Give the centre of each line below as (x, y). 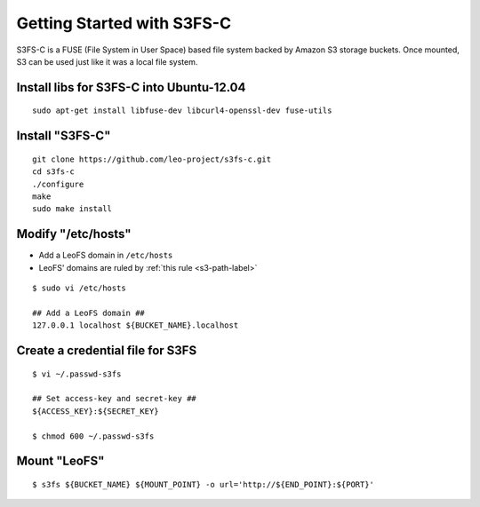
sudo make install (72, 209)
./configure (58, 184)
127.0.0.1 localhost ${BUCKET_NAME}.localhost (136, 325)
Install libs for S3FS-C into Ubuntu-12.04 (131, 87)
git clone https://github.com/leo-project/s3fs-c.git (152, 159)
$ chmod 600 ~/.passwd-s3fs (93, 436)
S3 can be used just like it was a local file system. (107, 61)
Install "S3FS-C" (64, 136)
